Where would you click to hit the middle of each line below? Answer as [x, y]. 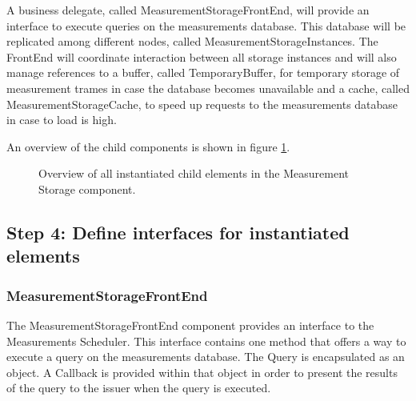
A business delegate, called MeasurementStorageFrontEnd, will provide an [188, 10]
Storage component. [87, 188]
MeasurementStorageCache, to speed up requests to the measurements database [202, 104]
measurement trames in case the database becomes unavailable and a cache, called [208, 88]
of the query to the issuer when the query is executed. [139, 388]
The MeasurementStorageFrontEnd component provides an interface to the [190, 325]
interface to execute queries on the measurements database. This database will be [206, 25]
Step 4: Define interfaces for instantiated [178, 232]
